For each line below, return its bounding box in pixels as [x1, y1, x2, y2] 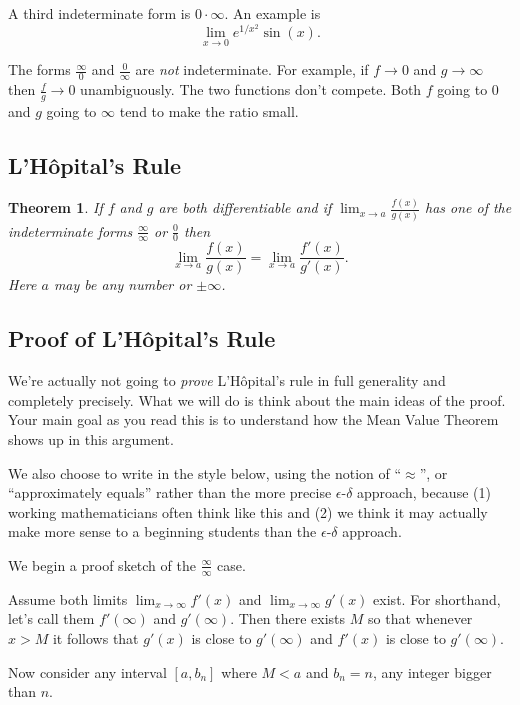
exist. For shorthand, [373, 588, 501, 609]
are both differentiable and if [158, 197, 332, 218]
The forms [8, 59, 71, 80]
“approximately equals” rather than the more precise [8, 482, 332, 503]
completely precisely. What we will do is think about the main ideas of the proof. [8, 389, 506, 410]
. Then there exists [230, 608, 346, 629]
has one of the [424, 197, 512, 218]
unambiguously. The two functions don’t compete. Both [80, 79, 422, 100]
